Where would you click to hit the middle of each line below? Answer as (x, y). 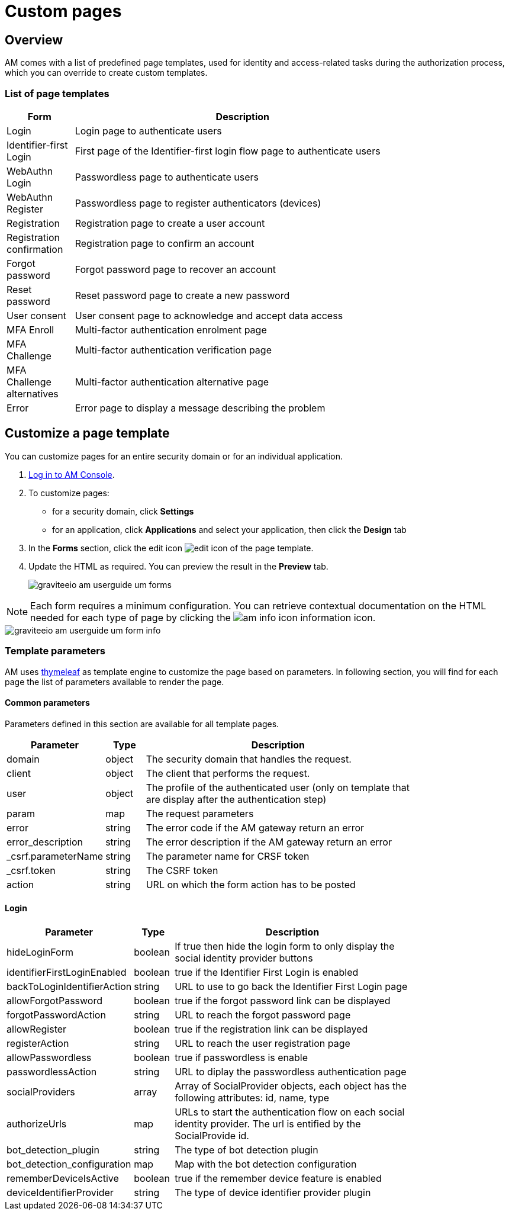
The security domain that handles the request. (249, 759)
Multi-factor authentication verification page (173, 350)
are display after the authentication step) (236, 799)
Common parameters (47, 703)
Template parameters (55, 651)
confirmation (35, 249)
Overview (34, 40)
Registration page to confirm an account (165, 243)
